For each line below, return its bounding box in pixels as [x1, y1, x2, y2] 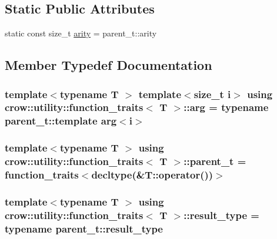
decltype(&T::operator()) [91, 167, 213, 182]
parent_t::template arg [5, 113, 117, 128]
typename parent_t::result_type [5, 221, 163, 235]
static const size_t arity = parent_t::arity [5, 27, 157, 39]
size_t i [193, 86, 231, 101]
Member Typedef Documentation [5, 56, 212, 74]
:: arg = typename [183, 100, 269, 115]
